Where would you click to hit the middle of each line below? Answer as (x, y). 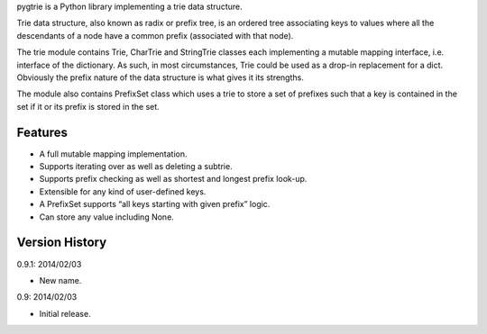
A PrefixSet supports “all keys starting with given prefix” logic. (155, 204)
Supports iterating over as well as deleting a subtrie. (136, 167)
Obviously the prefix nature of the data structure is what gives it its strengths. (160, 77)
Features (42, 132)
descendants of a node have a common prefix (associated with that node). (155, 35)
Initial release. (65, 313)
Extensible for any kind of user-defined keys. (123, 191)
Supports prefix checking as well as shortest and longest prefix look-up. (173, 179)
